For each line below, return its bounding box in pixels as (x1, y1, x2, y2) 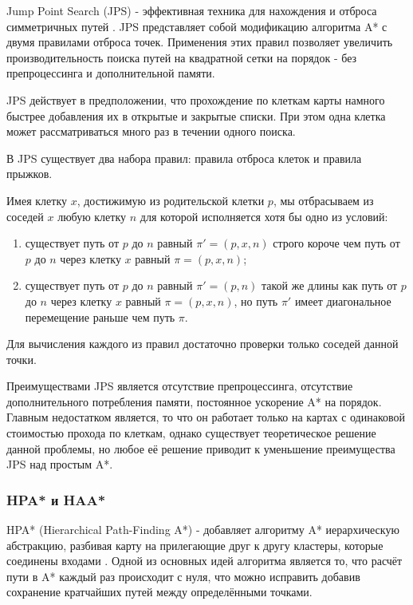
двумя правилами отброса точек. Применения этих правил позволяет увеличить (6, 34, 393, 50)
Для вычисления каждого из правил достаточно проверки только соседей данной (6, 335, 399, 352)
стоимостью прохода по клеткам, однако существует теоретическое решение (6, 425, 376, 441)
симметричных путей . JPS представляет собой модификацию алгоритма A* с (6, 18, 387, 34)
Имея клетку (6, 192, 68, 208)
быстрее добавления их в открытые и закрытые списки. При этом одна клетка (6, 107, 386, 124)
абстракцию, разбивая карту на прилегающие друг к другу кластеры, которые (6, 536, 383, 553)
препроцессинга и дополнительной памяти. (6, 65, 215, 81)
